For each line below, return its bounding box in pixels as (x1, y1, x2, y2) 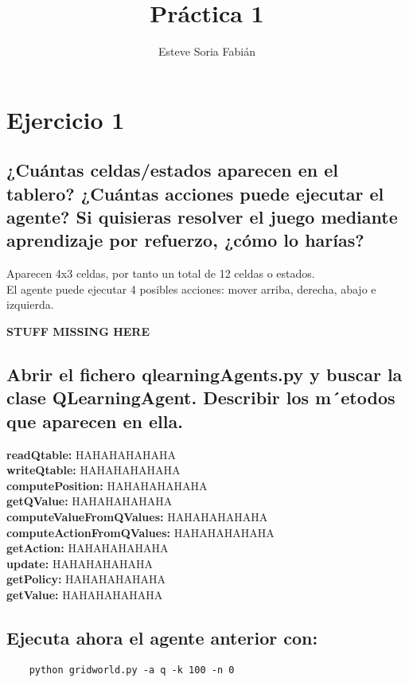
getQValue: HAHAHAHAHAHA (6, 493, 173, 509)
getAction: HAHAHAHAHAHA (6, 540, 169, 556)
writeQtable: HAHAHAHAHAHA (6, 462, 181, 478)
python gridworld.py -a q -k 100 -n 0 (29, 664, 235, 676)
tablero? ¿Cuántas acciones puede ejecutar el (6, 181, 384, 205)
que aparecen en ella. (6, 408, 183, 433)
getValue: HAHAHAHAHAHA (6, 586, 163, 602)
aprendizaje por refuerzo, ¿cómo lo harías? (6, 228, 364, 252)
